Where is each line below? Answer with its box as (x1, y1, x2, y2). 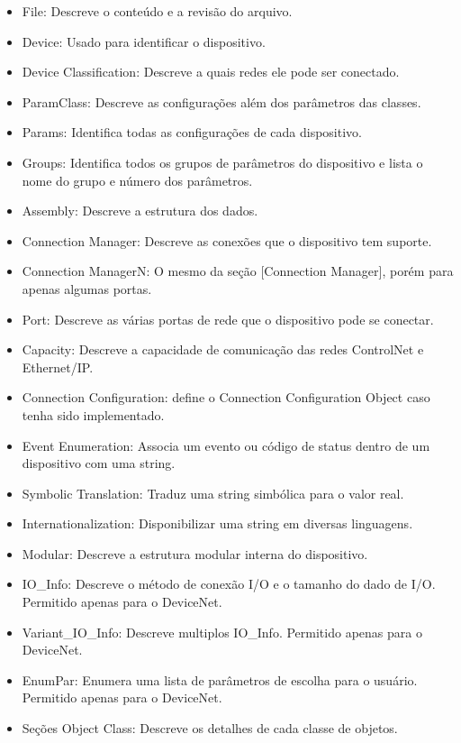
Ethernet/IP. (22, 357, 94, 376)
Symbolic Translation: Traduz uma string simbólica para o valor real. (22, 483, 404, 502)
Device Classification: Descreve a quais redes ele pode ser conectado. (22, 62, 400, 81)
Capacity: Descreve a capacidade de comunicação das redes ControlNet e (22, 340, 424, 359)
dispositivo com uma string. (22, 454, 176, 472)
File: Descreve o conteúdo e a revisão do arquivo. (22, 2, 293, 20)
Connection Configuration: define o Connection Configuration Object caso (22, 388, 430, 407)
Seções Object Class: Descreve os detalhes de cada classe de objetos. (22, 719, 398, 738)
